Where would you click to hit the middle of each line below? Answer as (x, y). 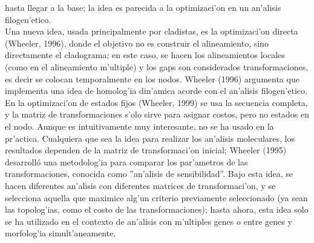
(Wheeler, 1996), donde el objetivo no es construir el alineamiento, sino (137, 43)
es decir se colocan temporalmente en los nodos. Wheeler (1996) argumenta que (152, 78)
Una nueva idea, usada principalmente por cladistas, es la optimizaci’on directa (152, 31)
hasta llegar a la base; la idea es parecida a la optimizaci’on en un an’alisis (143, 7)
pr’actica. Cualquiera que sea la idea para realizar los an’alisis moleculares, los (150, 138)
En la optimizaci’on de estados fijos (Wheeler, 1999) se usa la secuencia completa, (156, 102)
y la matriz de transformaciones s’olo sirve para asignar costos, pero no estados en (157, 114)
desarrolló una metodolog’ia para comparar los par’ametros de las (126, 161)
